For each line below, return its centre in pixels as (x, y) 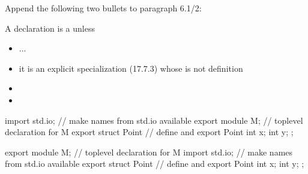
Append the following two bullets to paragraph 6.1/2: (103, 8)
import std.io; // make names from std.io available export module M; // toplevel (154, 120)
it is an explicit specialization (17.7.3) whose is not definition (131, 68)
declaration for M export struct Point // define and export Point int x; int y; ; (149, 132)
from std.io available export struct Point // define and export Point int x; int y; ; (155, 164)
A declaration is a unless (50, 28)
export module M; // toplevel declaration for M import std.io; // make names (149, 152)
